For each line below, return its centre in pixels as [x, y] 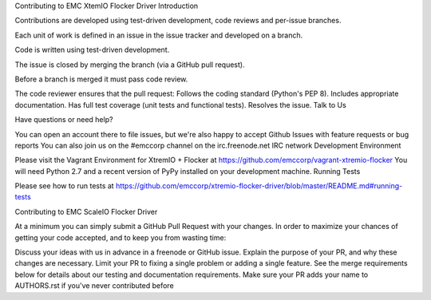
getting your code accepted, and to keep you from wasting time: [121, 237]
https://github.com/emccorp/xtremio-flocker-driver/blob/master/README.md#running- [259, 186]
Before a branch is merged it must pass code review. [101, 79]
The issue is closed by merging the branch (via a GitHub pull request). [130, 65]
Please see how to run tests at [65, 186]
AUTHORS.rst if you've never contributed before [95, 286]
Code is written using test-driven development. [92, 50]
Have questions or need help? [64, 120]
